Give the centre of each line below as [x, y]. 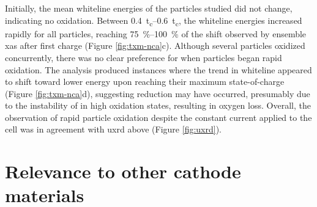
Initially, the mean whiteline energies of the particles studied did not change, [149, 8]
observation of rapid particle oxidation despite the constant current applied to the [158, 117]
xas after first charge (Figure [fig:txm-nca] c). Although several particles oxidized [155, 45]
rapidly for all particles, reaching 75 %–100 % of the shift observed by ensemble [156, 33]
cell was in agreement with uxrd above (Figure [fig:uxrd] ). [113, 129]
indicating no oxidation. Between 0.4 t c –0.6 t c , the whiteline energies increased [154, 21]
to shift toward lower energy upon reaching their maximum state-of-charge [145, 82]
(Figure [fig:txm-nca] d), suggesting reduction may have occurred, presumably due [158, 93]
